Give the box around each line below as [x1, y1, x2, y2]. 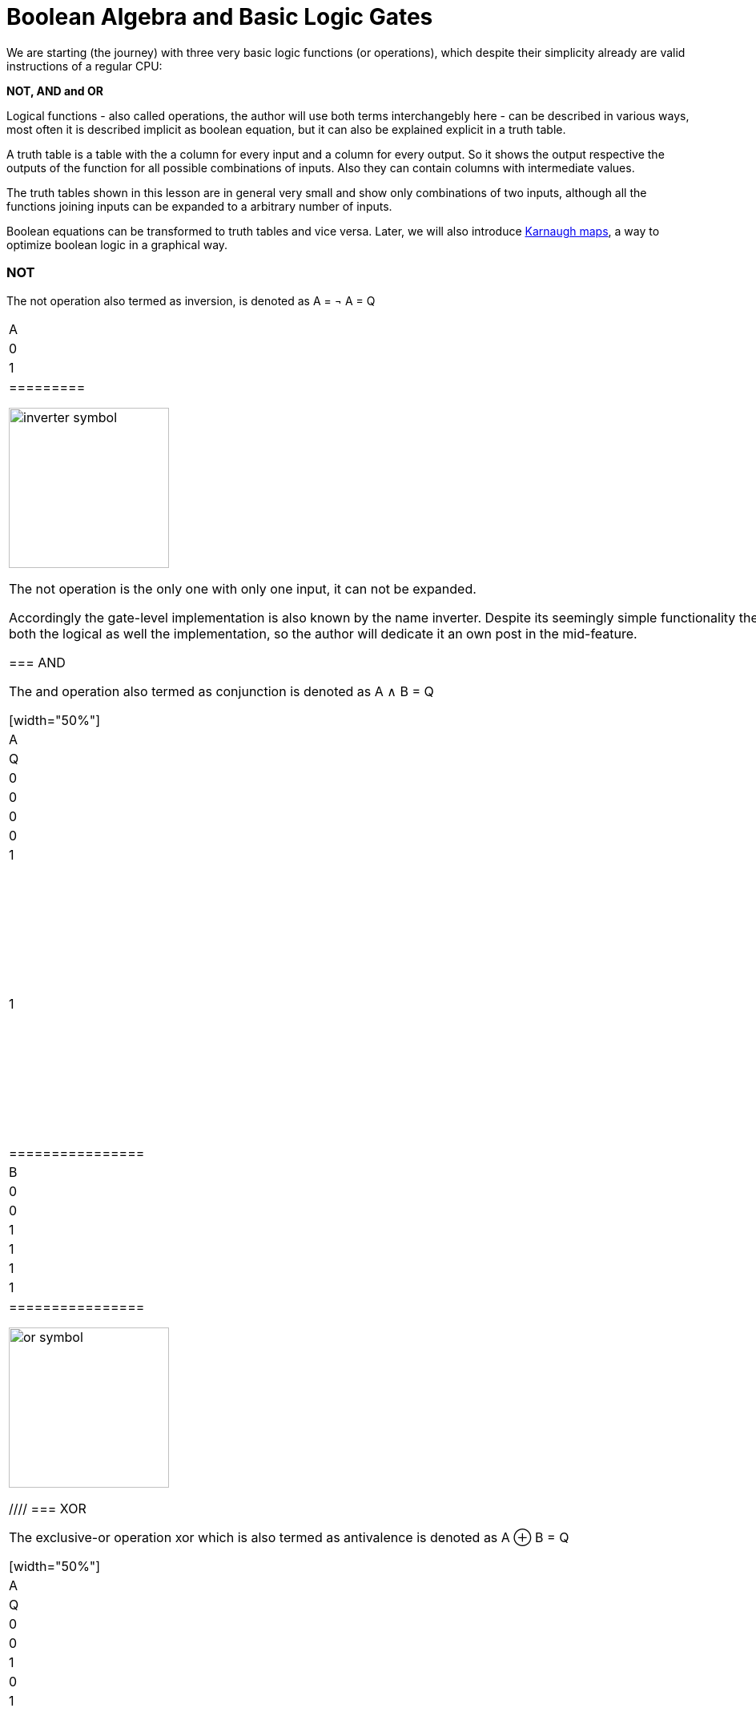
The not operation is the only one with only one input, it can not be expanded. [9, 580, 477, 597]
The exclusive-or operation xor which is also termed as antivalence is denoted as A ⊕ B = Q [9, 1529, 569, 1545]
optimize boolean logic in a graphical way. [6, 237, 228, 252]
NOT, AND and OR [6, 83, 103, 98]
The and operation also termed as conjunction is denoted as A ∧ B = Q [9, 683, 434, 699]
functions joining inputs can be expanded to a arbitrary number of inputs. [6, 199, 392, 213]
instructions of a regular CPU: [6, 58, 163, 73]
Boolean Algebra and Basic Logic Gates [6, 3, 433, 30]
